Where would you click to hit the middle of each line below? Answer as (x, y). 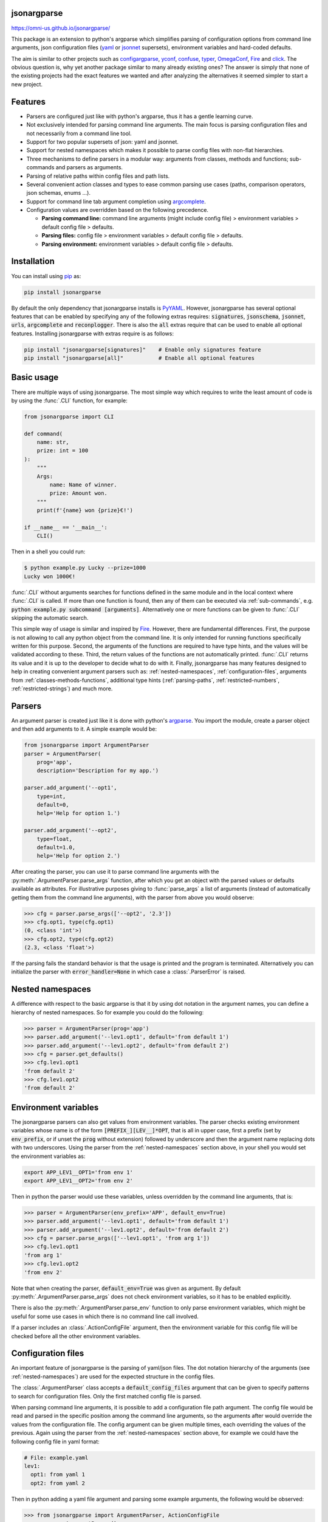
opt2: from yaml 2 (58, 1483)
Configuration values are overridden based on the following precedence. (118, 210)
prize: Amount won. (78, 493)
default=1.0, (56, 847)
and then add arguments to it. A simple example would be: (84, 729)
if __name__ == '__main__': (66, 528)
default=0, (53, 805)
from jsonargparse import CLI (69, 416)
